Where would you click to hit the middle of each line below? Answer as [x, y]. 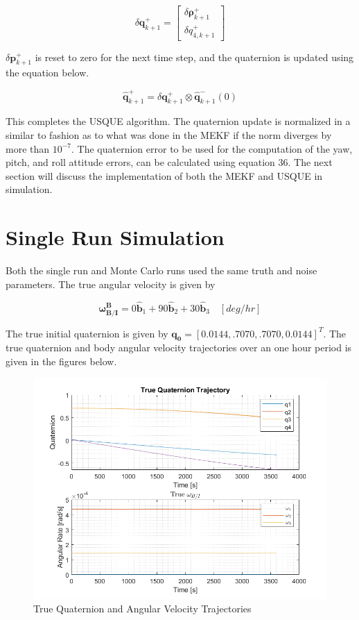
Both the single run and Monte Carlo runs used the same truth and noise [161, 270]
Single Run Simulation [115, 237]
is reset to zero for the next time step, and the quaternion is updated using [194, 57]
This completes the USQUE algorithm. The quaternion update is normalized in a [178, 121]
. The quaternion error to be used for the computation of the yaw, [212, 148]
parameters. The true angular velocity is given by [111, 284]
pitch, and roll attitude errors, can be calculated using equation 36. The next [169, 162]
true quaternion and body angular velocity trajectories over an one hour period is [179, 347]
